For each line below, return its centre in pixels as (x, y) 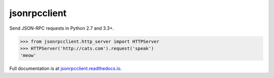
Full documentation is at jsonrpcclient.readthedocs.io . (65, 68)
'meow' (28, 56)
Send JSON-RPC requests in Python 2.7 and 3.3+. (62, 28)
